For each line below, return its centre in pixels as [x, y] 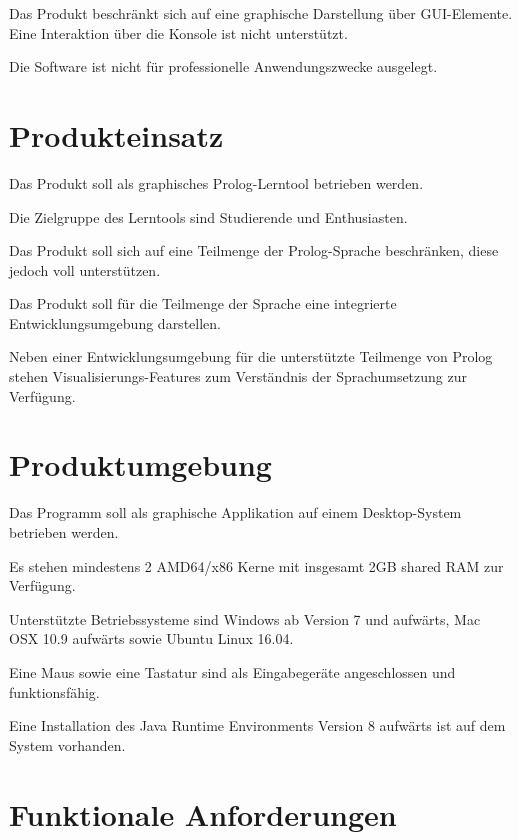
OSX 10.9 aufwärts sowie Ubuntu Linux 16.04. [151, 638]
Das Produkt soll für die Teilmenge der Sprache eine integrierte [203, 303]
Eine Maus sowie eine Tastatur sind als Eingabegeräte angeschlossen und [232, 671]
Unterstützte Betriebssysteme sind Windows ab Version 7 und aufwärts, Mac [245, 618]
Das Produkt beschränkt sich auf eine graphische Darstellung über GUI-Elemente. [261, 13]
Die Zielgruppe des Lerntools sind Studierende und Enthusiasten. [208, 216]
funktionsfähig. [54, 691]
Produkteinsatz [116, 134]
